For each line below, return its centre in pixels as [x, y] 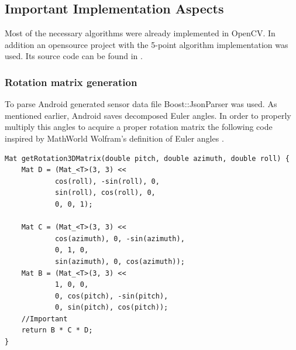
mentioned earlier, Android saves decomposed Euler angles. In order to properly [148, 115]
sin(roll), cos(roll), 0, [105, 193]
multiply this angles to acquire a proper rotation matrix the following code [139, 127]
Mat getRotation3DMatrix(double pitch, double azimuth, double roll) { [147, 158]
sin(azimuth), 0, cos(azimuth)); [120, 261]
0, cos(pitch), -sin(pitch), [111, 296]
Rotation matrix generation [71, 82]
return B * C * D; [57, 330]
